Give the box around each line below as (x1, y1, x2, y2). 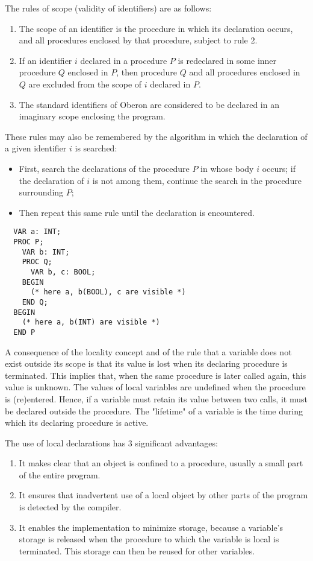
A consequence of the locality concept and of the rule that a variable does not (5, 345, 292, 358)
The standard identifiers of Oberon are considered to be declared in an (19, 98, 279, 110)
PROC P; (13, 237, 44, 246)
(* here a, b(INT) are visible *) (22, 318, 160, 327)
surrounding (19, 186, 64, 198)
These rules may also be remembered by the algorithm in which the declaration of (5, 130, 308, 142)
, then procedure (116, 66, 178, 78)
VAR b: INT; (22, 247, 70, 256)
